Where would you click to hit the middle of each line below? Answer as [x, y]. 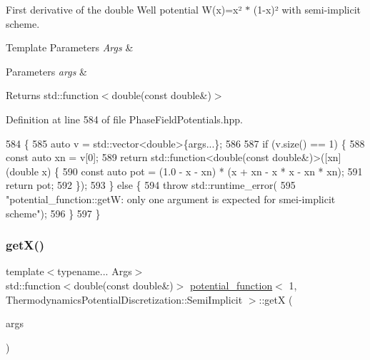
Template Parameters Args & [70, 47]
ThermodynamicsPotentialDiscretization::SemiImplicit [124, 299]
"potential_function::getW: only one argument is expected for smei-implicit [171, 199]
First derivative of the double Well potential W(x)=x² [124, 9]
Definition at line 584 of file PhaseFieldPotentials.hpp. [124, 119]
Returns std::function [52, 95]
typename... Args [95, 271]
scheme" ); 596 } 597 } [53, 213]
